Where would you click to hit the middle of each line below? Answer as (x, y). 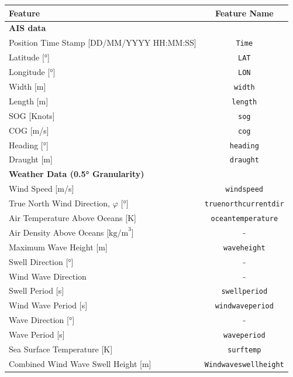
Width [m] (27, 86)
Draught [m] (31, 159)
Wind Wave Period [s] (48, 305)
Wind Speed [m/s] (42, 188)
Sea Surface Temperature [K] (61, 349)
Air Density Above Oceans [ (59, 232)
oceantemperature (244, 219)
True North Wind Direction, (60, 203)
